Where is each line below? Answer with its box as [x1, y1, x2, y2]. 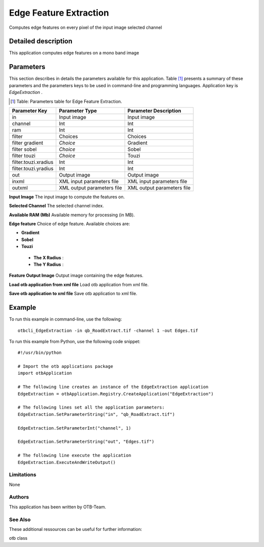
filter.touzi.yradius [12, 165, 54, 172]
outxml [12, 184, 28, 191]
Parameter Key [12, 107, 47, 114]
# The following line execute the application [18, 453, 132, 458]
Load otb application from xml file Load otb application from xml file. [9, 281, 149, 287]
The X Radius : [33, 254, 64, 260]
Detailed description [9, 37, 73, 46]
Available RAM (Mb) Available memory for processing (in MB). [9, 212, 135, 218]
